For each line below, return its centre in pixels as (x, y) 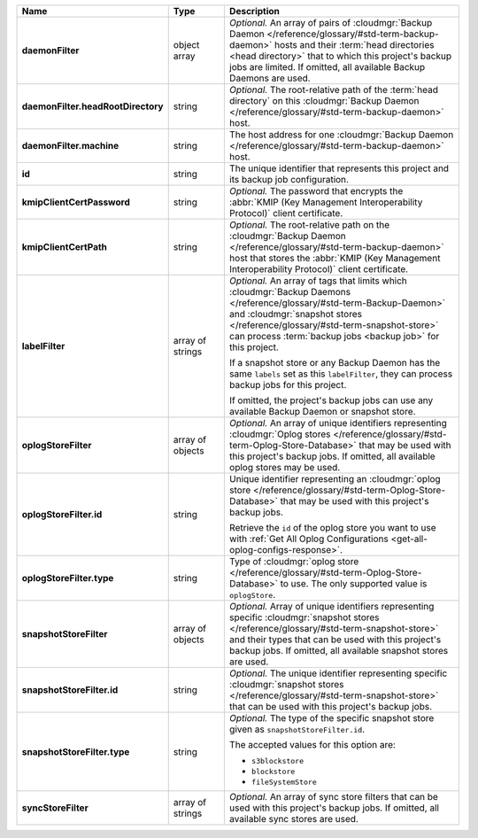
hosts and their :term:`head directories (355, 45)
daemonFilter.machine (70, 146)
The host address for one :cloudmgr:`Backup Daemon (341, 135)
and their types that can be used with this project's (335, 640)
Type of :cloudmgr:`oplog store (294, 561)
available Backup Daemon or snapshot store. (322, 411)
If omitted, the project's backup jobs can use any (331, 400)
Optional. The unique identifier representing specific (338, 673)
